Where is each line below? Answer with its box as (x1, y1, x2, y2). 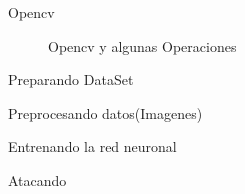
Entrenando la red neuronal (8, 136, 177, 157)
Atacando (8, 169, 67, 190)
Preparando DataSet (8, 69, 134, 90)
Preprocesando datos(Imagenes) (8, 102, 203, 123)
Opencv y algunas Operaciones (48, 35, 237, 56)
